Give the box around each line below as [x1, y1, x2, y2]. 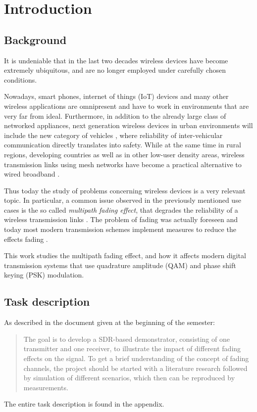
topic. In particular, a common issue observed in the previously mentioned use [4, 195, 241, 205]
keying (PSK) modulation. [4, 270, 84, 280]
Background [4, 32, 67, 47]
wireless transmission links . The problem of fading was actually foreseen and [4, 214, 238, 225]
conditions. [4, 74, 37, 85]
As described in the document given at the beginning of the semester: [4, 317, 215, 327]
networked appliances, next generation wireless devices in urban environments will [4, 120, 253, 131]
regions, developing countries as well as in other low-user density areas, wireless [4, 149, 245, 159]
